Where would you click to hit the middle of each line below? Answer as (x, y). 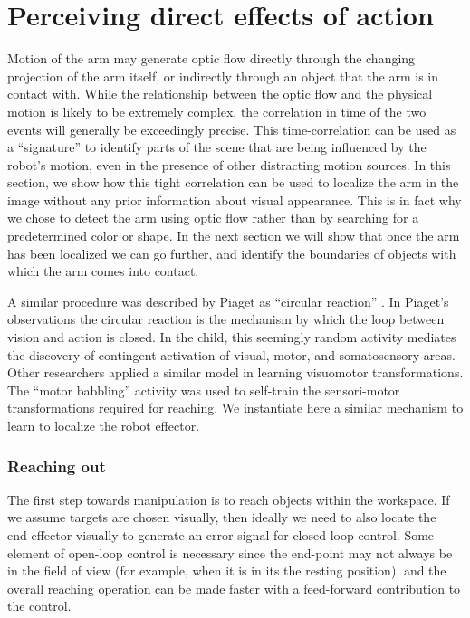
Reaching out (57, 466)
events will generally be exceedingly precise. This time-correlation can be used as (232, 129)
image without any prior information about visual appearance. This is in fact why (235, 200)
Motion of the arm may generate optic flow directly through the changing (211, 58)
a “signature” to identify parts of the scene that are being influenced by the (217, 147)
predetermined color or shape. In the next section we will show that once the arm (234, 236)
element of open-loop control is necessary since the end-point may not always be (230, 552)
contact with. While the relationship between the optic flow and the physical (220, 94)
